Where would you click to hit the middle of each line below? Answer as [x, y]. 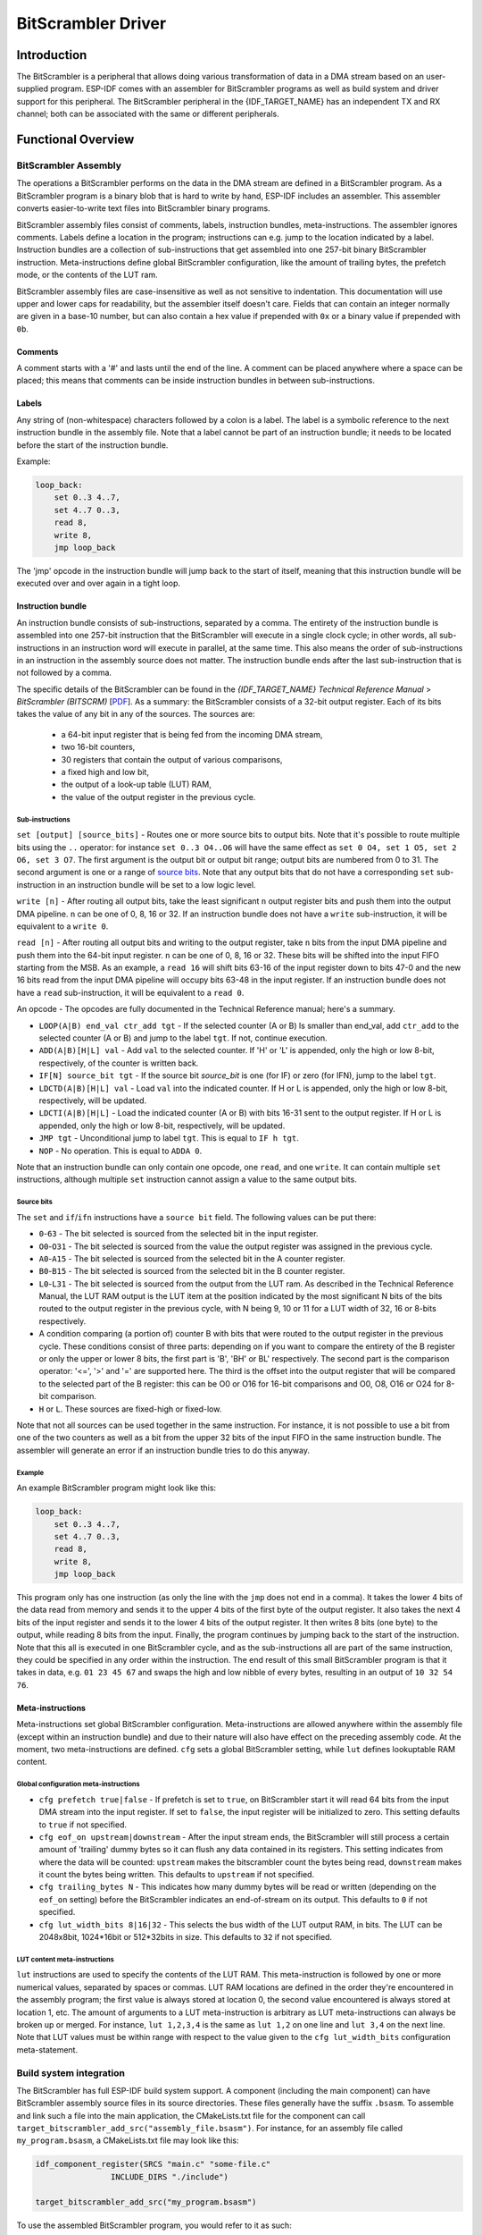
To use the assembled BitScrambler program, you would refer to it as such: [154, 2225]
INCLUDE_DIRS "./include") [170, 2176]
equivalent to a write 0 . [62, 926]
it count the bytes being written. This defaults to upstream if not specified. [177, 1875]
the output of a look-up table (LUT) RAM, [136, 784]
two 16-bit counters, [98, 747]
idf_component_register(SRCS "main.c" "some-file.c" [153, 2164]
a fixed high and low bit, [105, 772]
